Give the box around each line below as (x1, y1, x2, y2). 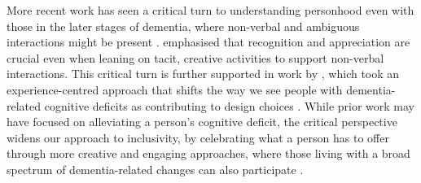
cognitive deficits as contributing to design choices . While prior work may (44, 97, 415, 114)
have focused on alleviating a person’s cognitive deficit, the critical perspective (7, 113, 397, 130)
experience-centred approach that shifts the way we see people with (7, 81, 343, 98)
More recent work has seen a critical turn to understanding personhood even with (7, 2, 414, 18)
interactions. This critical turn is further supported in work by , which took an (7, 65, 400, 82)
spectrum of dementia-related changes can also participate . (7, 160, 304, 177)
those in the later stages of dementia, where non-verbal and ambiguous (7, 17, 360, 34)
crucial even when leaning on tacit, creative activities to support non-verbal (7, 49, 384, 66)
